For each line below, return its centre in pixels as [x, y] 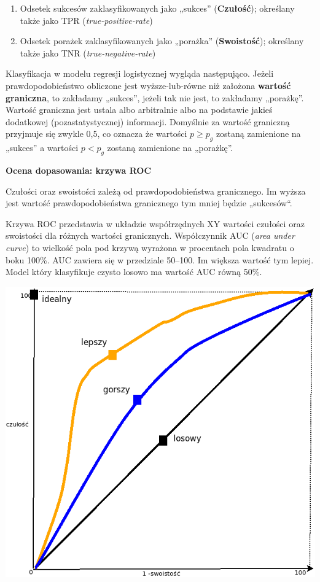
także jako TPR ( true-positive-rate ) [86, 20]
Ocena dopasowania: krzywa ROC [79, 170]
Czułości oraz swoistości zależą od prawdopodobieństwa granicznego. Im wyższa [156, 191]
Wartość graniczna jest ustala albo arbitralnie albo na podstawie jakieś [139, 110]
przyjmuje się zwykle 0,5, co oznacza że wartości [96, 134]
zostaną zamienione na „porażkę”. [170, 148]
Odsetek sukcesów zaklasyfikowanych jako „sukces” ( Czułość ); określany [157, 8]
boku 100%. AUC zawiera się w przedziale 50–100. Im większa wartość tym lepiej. [160, 259]
